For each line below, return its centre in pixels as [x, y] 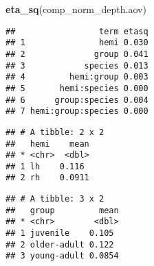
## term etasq [77, 31]
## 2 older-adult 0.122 [60, 244]
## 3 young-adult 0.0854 [62, 256]
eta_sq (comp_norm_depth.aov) [76, 9]
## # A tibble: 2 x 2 [55, 132]
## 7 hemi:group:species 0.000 [77, 111]
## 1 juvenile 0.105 [60, 233]
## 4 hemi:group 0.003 [77, 77]
